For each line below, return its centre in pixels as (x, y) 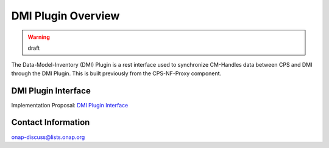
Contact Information (51, 122)
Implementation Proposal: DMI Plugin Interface (70, 105)
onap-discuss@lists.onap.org (48, 137)
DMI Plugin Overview (65, 16)
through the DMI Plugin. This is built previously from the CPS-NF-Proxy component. (116, 73)
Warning (39, 37)
